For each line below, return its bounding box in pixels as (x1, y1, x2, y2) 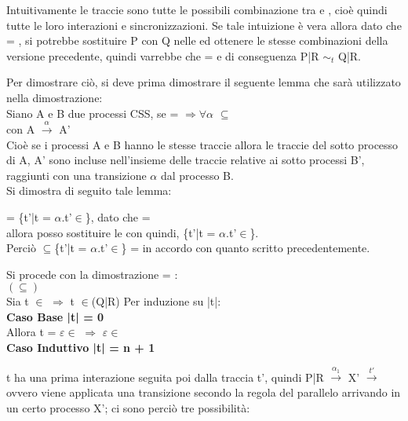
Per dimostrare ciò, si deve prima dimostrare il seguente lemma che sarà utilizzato (6, 74, 401, 90)
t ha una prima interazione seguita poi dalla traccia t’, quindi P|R (6, 368, 324, 385)
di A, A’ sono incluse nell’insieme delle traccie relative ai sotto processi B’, (6, 152, 365, 168)
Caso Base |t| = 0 (6, 308, 104, 324)
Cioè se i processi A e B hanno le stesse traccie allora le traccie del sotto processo (6, 136, 399, 152)
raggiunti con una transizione (6, 167, 147, 183)
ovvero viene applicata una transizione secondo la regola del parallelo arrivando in (6, 384, 401, 401)
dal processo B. (160, 167, 234, 183)
